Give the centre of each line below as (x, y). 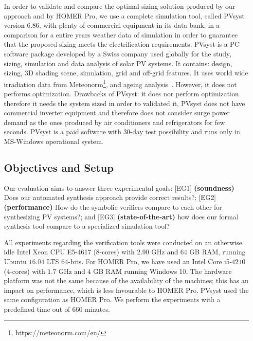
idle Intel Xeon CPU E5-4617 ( (50, 252)
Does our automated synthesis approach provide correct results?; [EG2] (110, 197)
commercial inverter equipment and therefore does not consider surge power (117, 113)
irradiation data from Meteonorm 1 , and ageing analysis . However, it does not (120, 83)
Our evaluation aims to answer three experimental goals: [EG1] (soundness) (119, 188)
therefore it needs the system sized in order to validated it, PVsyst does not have (125, 103)
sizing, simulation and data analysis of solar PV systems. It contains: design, (118, 63)
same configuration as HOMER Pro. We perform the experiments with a (112, 299)
